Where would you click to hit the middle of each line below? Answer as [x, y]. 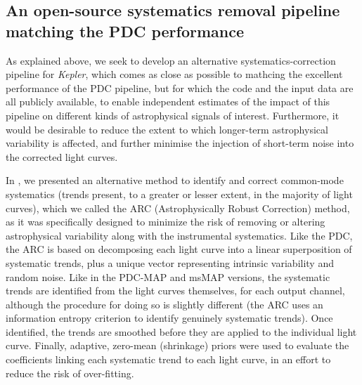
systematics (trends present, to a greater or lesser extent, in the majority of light [179, 194]
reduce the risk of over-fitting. [70, 373]
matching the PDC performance [125, 31]
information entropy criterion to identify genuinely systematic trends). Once [169, 318]
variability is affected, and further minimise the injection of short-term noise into [180, 143]
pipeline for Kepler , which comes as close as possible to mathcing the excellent [174, 74]
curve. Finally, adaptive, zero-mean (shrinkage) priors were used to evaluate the [177, 345]
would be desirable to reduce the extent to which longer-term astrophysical [167, 129]
